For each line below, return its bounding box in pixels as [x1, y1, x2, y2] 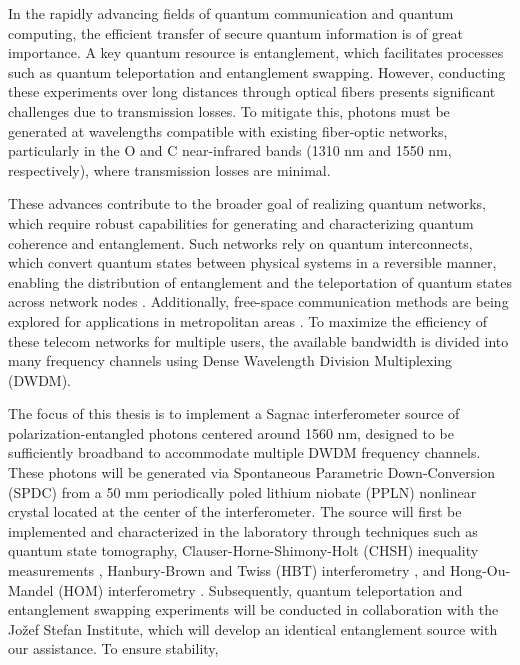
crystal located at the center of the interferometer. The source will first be [8, 501, 462, 522]
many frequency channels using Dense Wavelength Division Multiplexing [8, 350, 453, 371]
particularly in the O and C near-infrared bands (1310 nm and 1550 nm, [8, 140, 452, 161]
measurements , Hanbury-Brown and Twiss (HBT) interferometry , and [8, 560, 446, 581]
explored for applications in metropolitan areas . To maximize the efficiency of [8, 310, 488, 331]
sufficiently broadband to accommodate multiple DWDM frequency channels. [8, 442, 481, 463]
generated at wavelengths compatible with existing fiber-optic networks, [8, 120, 448, 141]
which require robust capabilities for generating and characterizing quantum [8, 212, 474, 233]
